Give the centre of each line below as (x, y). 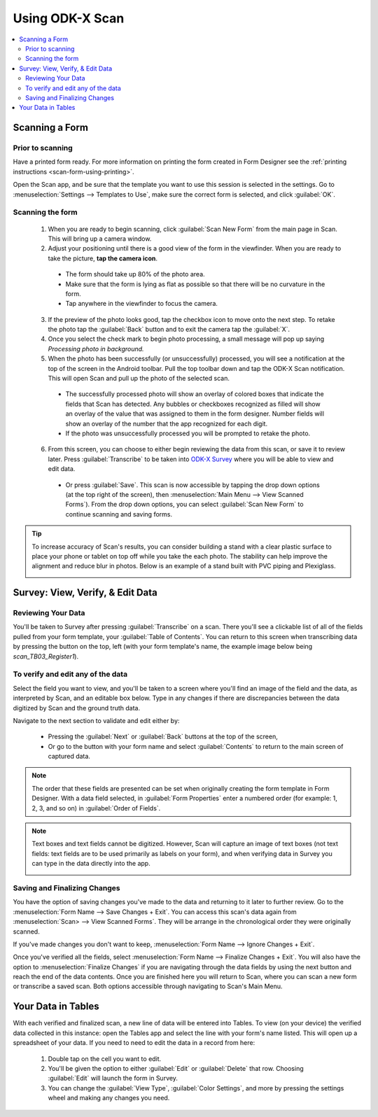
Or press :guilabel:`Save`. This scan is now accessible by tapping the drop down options (192, 485)
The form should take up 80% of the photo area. (135, 274)
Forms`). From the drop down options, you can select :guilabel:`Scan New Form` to (184, 505)
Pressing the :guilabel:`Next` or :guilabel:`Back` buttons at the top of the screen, (163, 737)
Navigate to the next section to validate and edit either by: (96, 720)
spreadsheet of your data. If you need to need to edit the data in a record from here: (134, 1043)
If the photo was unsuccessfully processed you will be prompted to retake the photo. (188, 433)
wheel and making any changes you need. (109, 1098)
